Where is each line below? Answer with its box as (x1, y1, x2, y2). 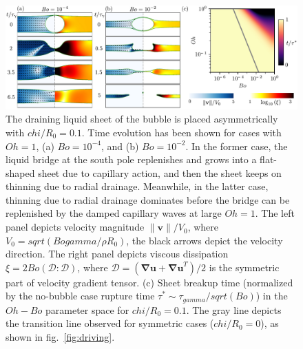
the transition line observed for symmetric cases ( (6, 316, 214, 330)
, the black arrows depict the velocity (126, 233, 283, 247)
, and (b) (101, 138, 139, 153)
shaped (6, 165, 35, 180)
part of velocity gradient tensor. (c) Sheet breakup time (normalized (6, 275, 293, 289)
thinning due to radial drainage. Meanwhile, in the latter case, (6, 179, 269, 193)
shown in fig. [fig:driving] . (6, 330, 115, 344)
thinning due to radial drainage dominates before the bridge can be (6, 192, 290, 207)
